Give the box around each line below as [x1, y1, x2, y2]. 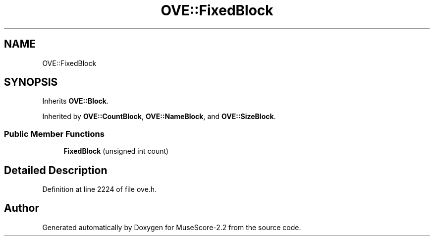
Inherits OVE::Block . [42, 97, 109, 106]
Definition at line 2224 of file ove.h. [42, 185, 157, 194]
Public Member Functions [4, 128, 105, 139]
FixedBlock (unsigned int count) [63, 147, 169, 156]
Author [4, 202, 39, 215]
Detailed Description [4, 164, 108, 177]
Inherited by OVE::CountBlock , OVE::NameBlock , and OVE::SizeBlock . [42, 112, 276, 121]
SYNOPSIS [4, 76, 58, 89]
